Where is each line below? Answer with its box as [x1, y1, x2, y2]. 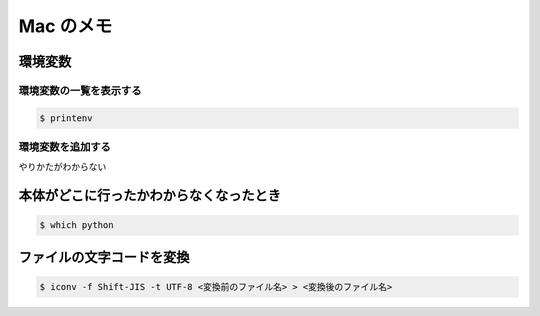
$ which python [39, 220, 114, 231]
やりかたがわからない [18, 161, 107, 173]
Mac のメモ [18, 15, 113, 37]
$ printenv [39, 112, 93, 124]
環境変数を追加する [18, 140, 112, 154]
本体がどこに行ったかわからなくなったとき [18, 187, 282, 204]
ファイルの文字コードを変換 [18, 248, 190, 265]
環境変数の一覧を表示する [18, 83, 142, 97]
